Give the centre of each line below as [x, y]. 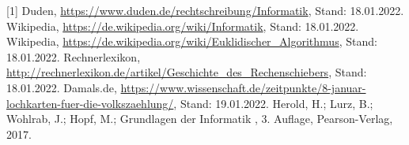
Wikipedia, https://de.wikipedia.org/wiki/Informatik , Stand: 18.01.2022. [183, 26]
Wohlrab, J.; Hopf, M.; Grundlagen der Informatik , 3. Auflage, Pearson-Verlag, [200, 119]
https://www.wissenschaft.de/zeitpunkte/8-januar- [243, 87]
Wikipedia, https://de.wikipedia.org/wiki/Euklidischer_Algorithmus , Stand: [192, 41]
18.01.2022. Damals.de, [62, 87]
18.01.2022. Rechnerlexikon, [74, 56]
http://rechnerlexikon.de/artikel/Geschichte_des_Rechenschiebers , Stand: [187, 72]
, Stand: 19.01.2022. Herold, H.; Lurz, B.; [273, 103]
